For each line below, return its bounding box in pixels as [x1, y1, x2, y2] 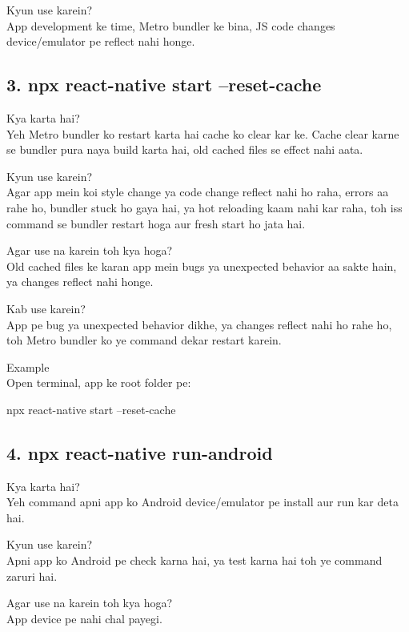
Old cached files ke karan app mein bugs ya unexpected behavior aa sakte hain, [6, 257, 397, 274]
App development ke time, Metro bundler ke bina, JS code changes [6, 17, 335, 34]
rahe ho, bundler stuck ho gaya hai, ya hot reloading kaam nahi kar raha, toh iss [6, 199, 403, 215]
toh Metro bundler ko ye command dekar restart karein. [6, 332, 282, 348]
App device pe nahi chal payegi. [6, 610, 162, 626]
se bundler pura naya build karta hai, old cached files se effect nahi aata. [6, 141, 363, 158]
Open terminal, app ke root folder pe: [6, 374, 191, 391]
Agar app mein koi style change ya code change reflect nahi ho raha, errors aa [6, 183, 389, 200]
